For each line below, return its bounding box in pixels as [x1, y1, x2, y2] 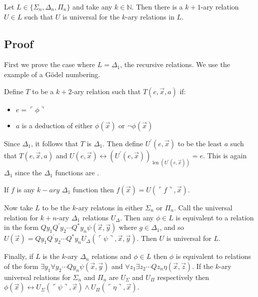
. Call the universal [173, 202, 232, 213]
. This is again [202, 150, 247, 160]
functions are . [55, 167, 99, 178]
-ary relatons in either [75, 202, 143, 213]
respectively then [157, 271, 209, 282]
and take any [72, 2, 112, 12]
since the [15, 167, 42, 178]
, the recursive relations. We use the [120, 59, 230, 70]
